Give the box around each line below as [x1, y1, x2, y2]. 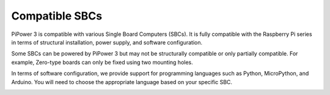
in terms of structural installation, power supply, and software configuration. [11, 38, 203, 46]
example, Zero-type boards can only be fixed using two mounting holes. [11, 58, 194, 66]
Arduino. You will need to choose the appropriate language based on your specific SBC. [11, 78, 232, 85]
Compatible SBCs [11, 9, 103, 23]
